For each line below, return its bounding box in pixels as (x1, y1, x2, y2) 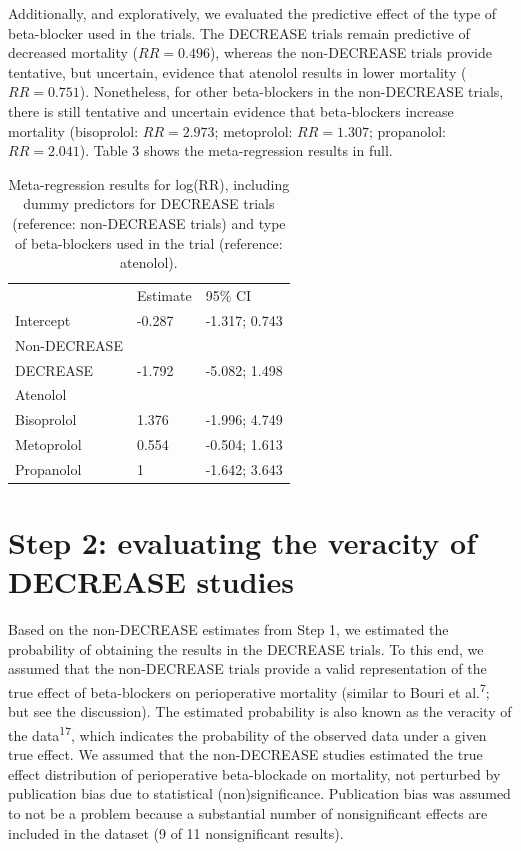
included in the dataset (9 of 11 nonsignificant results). (8, 822, 344, 843)
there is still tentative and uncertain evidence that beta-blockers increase (8, 100, 454, 121)
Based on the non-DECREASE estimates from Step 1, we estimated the (8, 619, 449, 640)
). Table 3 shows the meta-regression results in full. (79, 140, 393, 161)
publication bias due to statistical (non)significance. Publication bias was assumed (8, 783, 511, 804)
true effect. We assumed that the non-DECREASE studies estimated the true (8, 744, 483, 765)
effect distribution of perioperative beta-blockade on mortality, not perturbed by (8, 763, 501, 784)
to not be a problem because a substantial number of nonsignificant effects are (8, 802, 488, 823)
